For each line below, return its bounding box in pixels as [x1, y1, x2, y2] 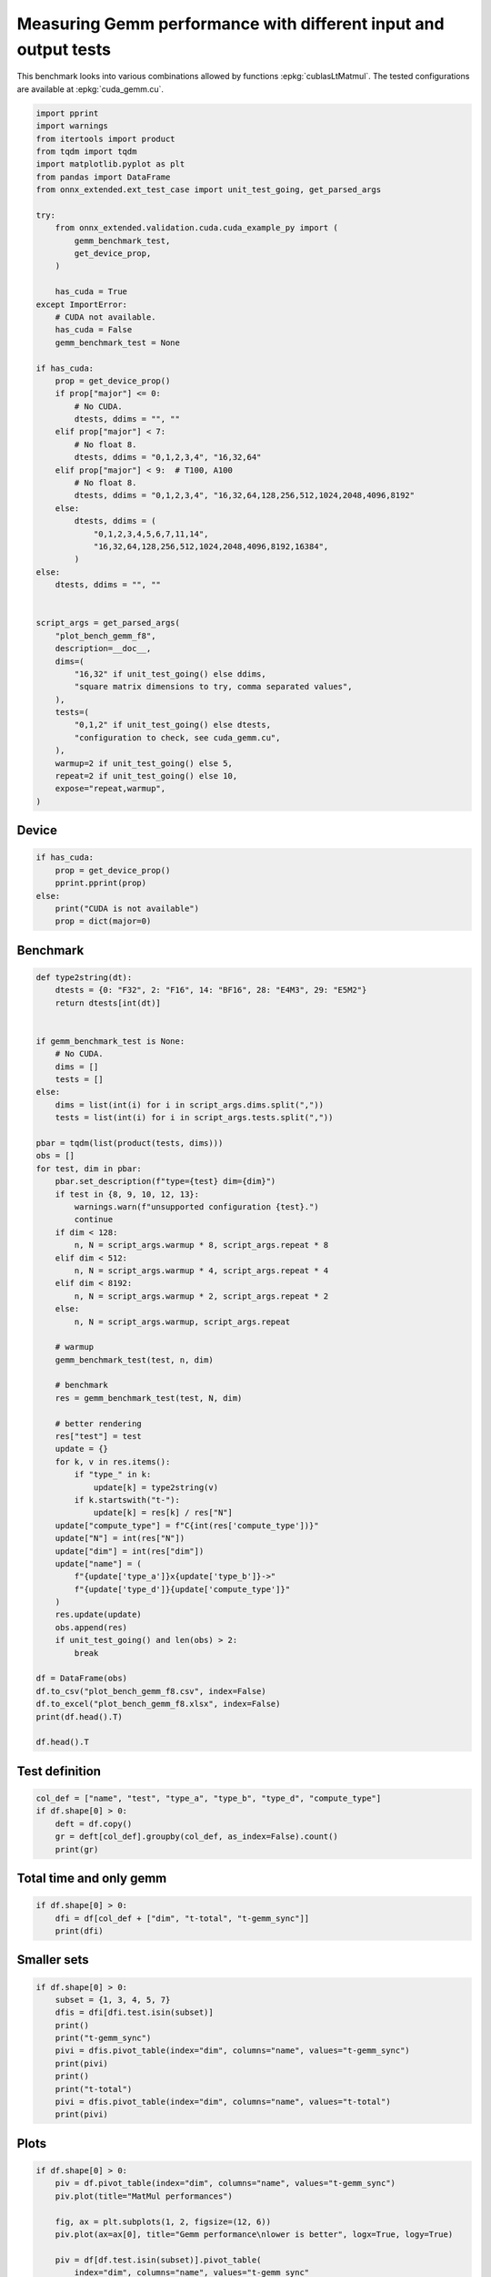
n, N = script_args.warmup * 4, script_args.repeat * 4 [74, 1265, 329, 1275]
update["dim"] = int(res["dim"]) [55, 1546, 205, 1557]
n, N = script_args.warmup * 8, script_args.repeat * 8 [74, 1240, 329, 1251]
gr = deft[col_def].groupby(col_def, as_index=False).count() [55, 1832, 338, 1842]
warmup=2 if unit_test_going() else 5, [55, 758, 234, 769]
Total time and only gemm [16, 1870, 167, 1885]
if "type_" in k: [74, 1469, 152, 1480]
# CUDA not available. [55, 311, 156, 322]
